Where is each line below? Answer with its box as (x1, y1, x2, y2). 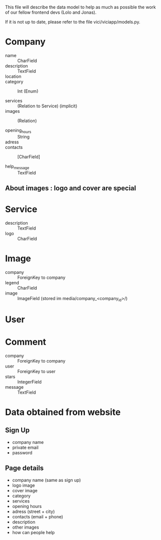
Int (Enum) (17, 88, 38, 94)
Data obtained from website (5, 406, 121, 418)
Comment (5, 336, 47, 347)
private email (12, 444, 39, 450)
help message (5, 163, 29, 170)
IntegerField (17, 379, 42, 385)
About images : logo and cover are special (5, 184, 136, 192)
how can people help (12, 529, 55, 535)
